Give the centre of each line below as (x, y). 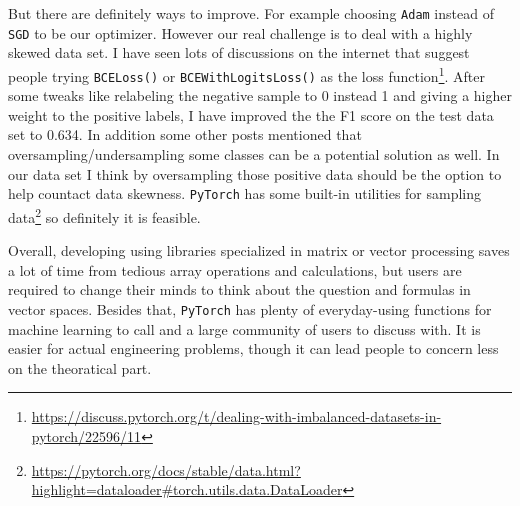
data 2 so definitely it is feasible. (104, 215)
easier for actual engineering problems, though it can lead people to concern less (253, 348)
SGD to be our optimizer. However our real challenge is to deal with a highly (240, 32)
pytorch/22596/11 (86, 435)
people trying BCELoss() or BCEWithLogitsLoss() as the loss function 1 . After (246, 74)
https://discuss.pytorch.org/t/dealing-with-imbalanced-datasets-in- (236, 416)
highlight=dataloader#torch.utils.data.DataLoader (187, 489)
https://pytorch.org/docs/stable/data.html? (166, 469)
